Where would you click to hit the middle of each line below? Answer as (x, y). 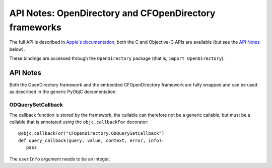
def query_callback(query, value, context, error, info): (91, 140)
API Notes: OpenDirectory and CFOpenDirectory (112, 13)
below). (17, 49)
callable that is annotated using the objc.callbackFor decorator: (79, 122)
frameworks (35, 27)
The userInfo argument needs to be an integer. (60, 159)
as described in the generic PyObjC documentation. (63, 92)
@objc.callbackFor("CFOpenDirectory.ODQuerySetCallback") (91, 134)
